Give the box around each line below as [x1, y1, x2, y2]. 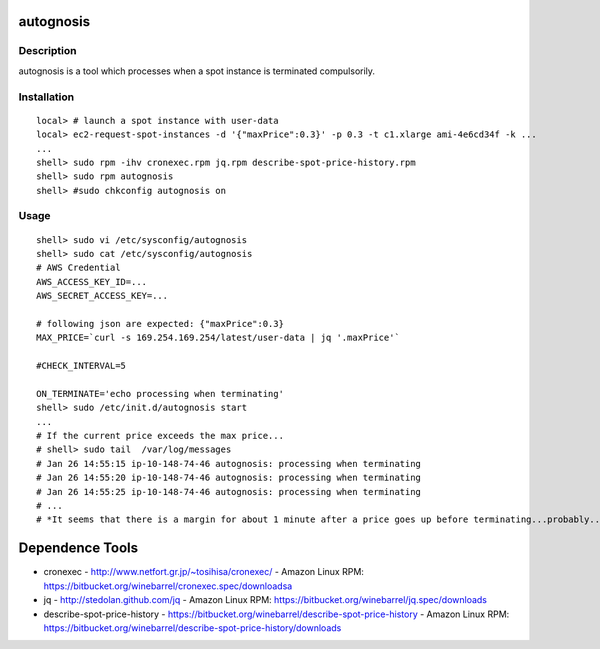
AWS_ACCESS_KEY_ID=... [36, 276, 148, 287]
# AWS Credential [36, 262, 121, 274]
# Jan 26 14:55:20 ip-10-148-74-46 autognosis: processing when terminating [36, 472, 422, 484]
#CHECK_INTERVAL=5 [36, 360, 127, 372]
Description [18, 44, 77, 58]
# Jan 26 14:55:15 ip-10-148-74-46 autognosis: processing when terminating [36, 458, 422, 469]
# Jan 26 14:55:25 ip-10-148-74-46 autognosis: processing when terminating [36, 486, 422, 497]
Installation [18, 90, 75, 104]
